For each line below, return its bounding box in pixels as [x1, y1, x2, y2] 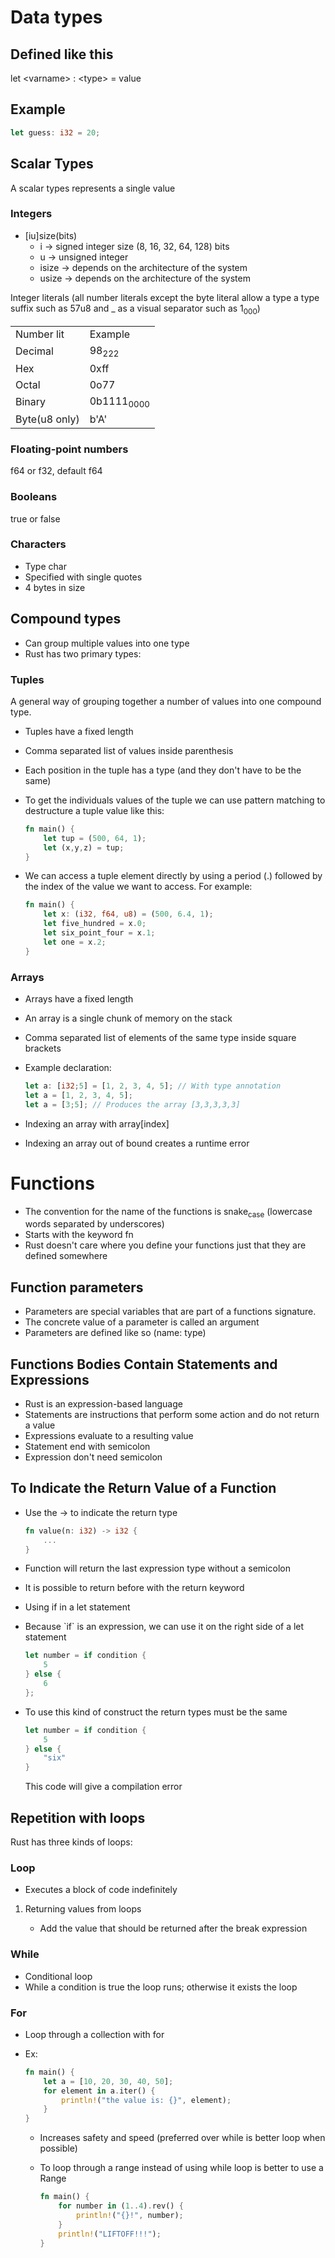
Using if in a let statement [24, 1601, 131, 1613]
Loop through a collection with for [24, 2028, 165, 2040]
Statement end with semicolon [24, 1441, 151, 1452]
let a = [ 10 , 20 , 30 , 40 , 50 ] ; [43, 2076, 174, 2086]
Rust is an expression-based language [24, 1398, 183, 1410]
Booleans [10, 490, 58, 504]
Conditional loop [24, 1970, 93, 1982]
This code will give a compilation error [24, 1781, 183, 1793]
